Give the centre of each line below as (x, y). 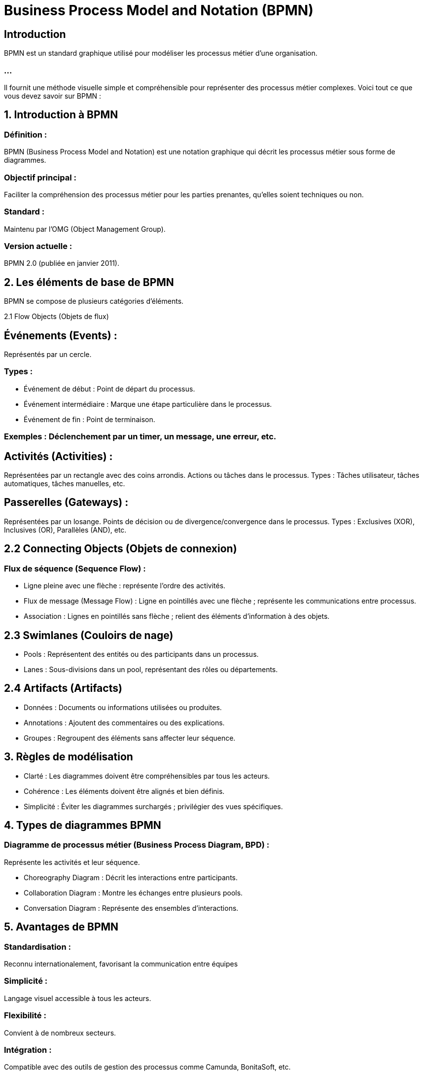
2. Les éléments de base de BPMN (89, 282)
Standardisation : (37, 947)
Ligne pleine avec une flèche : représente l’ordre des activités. (125, 586)
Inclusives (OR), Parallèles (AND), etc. (65, 530)
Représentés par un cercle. (48, 355)
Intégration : (28, 1050)
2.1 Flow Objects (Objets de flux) (56, 317)
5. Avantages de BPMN (61, 927)
